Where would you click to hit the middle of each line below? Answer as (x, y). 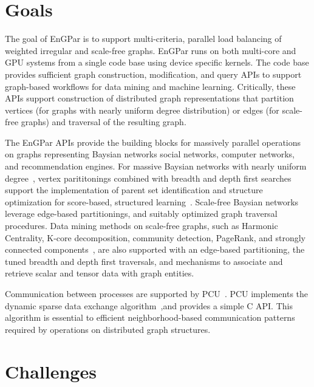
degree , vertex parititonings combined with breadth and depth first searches (148, 178)
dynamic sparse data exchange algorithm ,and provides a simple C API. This (149, 305)
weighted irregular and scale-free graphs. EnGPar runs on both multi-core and (151, 50)
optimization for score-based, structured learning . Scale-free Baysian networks (152, 201)
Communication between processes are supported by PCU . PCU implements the (157, 293)
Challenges (51, 371)
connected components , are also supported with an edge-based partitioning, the (155, 249)
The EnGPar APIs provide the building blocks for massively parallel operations (153, 142)
